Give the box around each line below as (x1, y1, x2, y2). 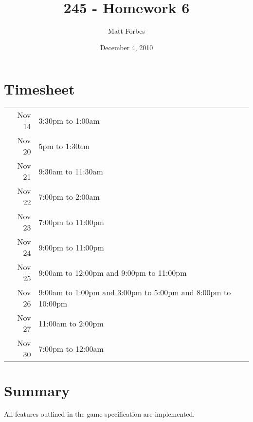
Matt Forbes (108, 26, 145, 36)
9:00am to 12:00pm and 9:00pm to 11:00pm (38, 267, 187, 278)
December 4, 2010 (100, 42, 153, 52)
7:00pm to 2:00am (38, 191, 100, 202)
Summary (4, 381, 70, 401)
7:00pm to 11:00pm (38, 216, 104, 228)
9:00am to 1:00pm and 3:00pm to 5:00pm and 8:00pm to (38, 287, 231, 298)
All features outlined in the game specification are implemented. (4, 409, 195, 419)
